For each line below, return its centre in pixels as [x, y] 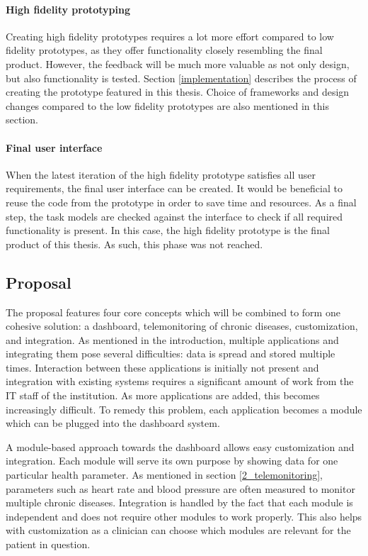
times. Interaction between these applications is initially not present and [162, 367]
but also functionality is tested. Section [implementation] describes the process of [181, 78]
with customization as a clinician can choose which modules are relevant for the [178, 530]
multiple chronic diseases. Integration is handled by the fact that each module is [179, 502]
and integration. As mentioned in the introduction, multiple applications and [172, 339]
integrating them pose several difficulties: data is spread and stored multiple [171, 354]
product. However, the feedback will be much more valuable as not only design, [178, 63]
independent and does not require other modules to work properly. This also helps [184, 516]
